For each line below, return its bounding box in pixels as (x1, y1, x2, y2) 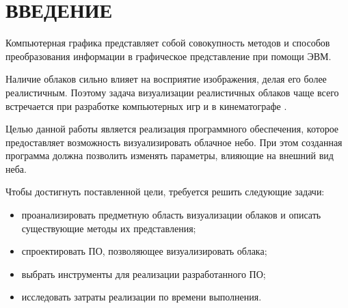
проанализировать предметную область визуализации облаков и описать (21, 208, 321, 222)
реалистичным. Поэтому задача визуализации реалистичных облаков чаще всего (5, 85, 339, 99)
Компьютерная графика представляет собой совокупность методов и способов (5, 36, 330, 50)
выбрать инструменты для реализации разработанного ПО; (21, 266, 266, 281)
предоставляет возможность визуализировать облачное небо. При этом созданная (5, 135, 343, 149)
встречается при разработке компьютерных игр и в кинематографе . (5, 98, 287, 113)
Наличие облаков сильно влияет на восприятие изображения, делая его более (5, 72, 327, 86)
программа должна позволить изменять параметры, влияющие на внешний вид (5, 148, 334, 163)
